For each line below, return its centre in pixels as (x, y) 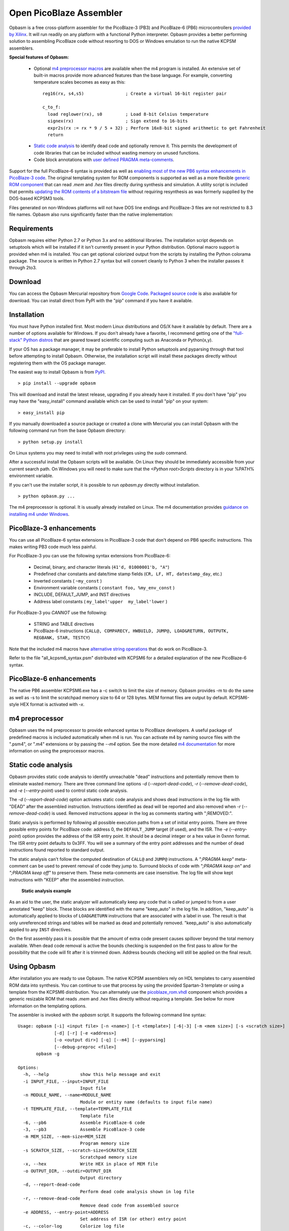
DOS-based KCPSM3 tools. (37, 198)
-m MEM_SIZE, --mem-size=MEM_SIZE (64, 1136)
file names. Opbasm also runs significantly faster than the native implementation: (91, 214)
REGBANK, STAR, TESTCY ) (62, 638)
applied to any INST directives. (40, 930)
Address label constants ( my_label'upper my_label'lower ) (100, 601)
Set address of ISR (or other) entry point (133, 1219)
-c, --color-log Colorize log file (74, 1226)
